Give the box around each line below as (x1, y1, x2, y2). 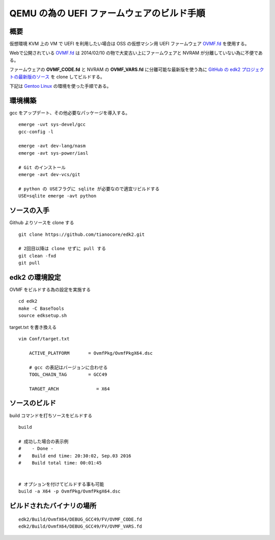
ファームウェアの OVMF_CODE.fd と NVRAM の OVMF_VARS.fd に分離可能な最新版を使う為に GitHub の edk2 (9, 66, 241, 72)
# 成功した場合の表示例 (18, 438, 69, 444)
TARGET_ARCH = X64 (29, 386, 110, 391)
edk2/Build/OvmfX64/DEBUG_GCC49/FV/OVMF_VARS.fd (18, 524, 142, 529)
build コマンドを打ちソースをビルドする (9, 412, 93, 419)
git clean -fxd (18, 253, 57, 259)
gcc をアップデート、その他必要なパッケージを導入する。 (9, 110, 130, 116)
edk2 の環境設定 (9, 273, 61, 282)
